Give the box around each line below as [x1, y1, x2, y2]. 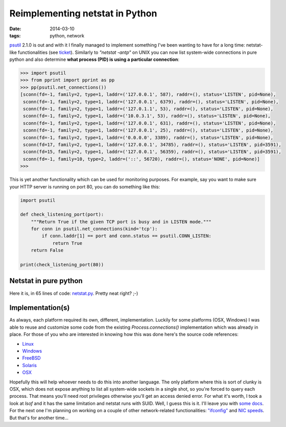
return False [31, 247, 64, 253]
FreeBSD [22, 355, 41, 361]
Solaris [22, 362, 37, 368]
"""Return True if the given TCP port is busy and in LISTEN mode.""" [31, 219, 212, 225]
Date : [9, 26, 21, 32]
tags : [9, 32, 21, 38]
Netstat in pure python [9, 276, 83, 285]
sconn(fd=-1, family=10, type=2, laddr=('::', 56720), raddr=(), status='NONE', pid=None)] [23, 156, 260, 162]
